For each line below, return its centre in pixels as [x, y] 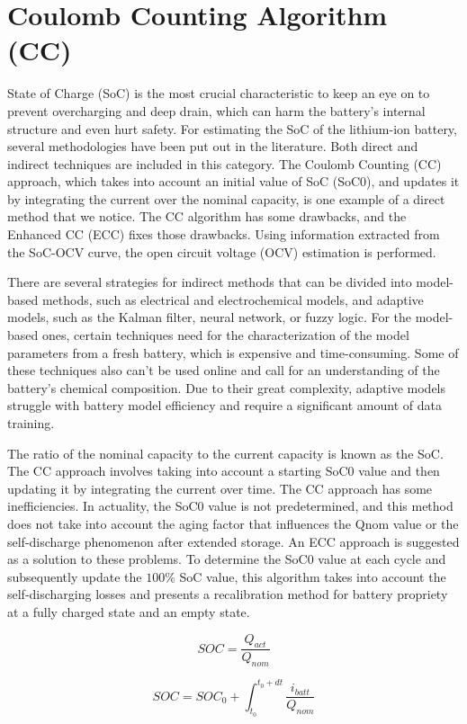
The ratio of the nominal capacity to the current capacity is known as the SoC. [225, 453]
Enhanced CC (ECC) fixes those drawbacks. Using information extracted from [224, 234]
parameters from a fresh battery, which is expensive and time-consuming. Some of [233, 352]
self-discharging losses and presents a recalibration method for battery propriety [228, 594]
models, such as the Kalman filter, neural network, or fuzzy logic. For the [210, 317]
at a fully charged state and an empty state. [129, 611]
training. [31, 423]
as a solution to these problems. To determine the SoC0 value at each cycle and [227, 559]
